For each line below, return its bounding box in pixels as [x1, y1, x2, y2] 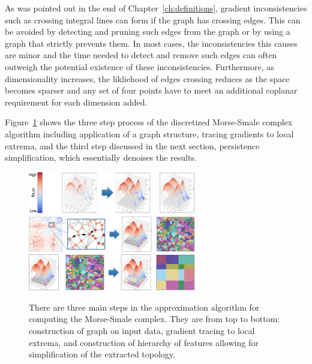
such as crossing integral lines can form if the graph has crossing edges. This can [5, 13, 301, 26]
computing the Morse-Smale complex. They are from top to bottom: [29, 312, 280, 325]
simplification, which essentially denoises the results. [5, 151, 197, 164]
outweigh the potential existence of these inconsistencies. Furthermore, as [5, 60, 274, 73]
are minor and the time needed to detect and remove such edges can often [5, 49, 277, 61]
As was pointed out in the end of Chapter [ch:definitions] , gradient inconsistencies [5, 2, 307, 14]
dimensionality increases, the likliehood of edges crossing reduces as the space [5, 72, 290, 85]
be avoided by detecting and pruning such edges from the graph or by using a [5, 25, 290, 38]
